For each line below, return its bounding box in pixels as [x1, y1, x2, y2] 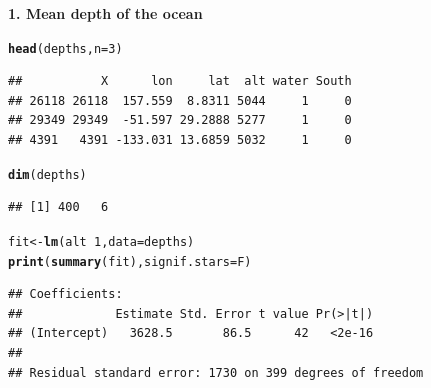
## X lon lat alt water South [8, 74, 352, 89]
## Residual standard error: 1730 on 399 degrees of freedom [8, 365, 424, 380]
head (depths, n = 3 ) [8, 41, 123, 56]
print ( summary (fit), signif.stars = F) [8, 254, 252, 269]
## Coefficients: [8, 287, 123, 302]
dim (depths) [8, 167, 87, 182]
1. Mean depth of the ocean [8, 3, 203, 23]
